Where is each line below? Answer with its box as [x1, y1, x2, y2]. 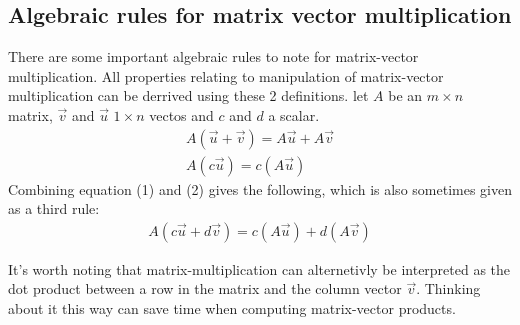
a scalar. [268, 104, 320, 125]
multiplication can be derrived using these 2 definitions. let [8, 85, 369, 106]
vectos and [149, 104, 214, 125]
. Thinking [416, 278, 481, 299]
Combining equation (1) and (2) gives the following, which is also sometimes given [8, 178, 512, 199]
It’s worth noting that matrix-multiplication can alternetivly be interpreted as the [8, 258, 511, 279]
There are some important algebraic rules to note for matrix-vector [8, 46, 419, 67]
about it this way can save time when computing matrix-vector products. [8, 298, 456, 319]
